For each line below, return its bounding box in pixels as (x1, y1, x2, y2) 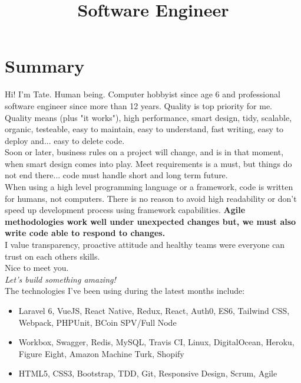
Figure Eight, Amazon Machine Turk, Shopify (18, 347, 184, 359)
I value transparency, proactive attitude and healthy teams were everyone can (5, 238, 285, 251)
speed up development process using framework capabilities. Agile (5, 204, 246, 216)
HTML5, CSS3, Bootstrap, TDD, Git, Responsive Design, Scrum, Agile (18, 367, 277, 379)
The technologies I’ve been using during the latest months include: (5, 284, 245, 297)
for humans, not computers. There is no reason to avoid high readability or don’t (5, 192, 297, 204)
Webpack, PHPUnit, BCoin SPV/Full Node (18, 316, 177, 328)
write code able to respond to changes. (5, 227, 166, 239)
